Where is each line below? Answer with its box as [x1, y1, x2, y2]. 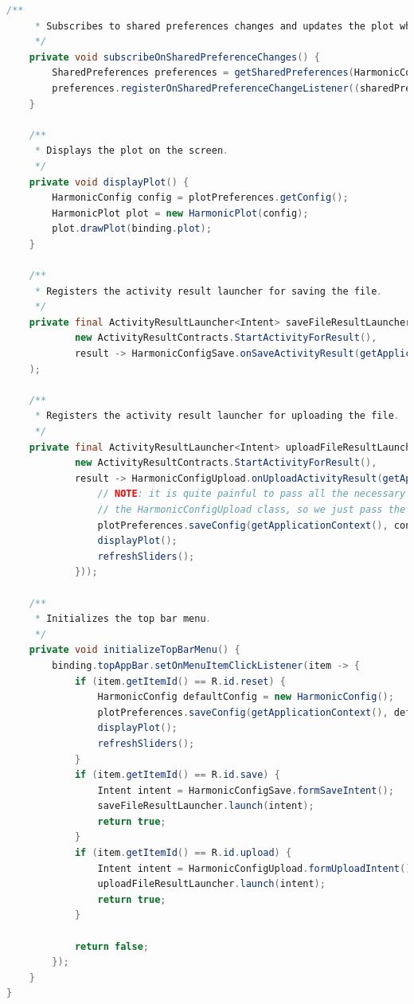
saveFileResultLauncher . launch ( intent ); [97, 800, 314, 812]
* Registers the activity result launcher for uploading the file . [34, 410, 400, 422]
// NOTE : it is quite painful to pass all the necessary [97, 488, 406, 500]
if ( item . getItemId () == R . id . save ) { [74, 769, 280, 781]
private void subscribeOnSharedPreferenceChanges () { [29, 51, 320, 63]
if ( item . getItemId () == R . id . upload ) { [74, 847, 292, 859]
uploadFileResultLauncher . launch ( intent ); [97, 878, 326, 890]
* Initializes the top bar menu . [34, 613, 212, 625]
